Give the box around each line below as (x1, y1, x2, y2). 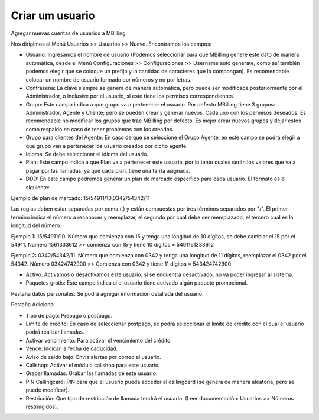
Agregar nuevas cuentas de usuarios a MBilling (11, 30, 126, 37)
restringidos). (25, 403, 58, 410)
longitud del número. (11, 222, 61, 229)
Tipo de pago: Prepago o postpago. (25, 312, 113, 319)
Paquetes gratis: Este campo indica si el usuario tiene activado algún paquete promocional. (25, 279, 248, 286)
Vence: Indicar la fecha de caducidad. (25, 345, 118, 352)
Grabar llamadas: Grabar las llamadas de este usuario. (25, 370, 158, 377)
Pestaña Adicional (11, 301, 55, 308)
